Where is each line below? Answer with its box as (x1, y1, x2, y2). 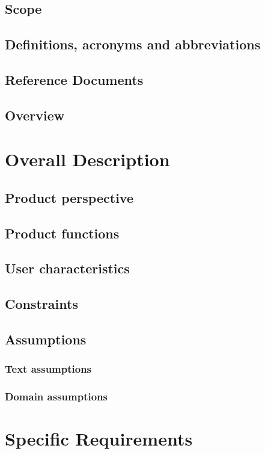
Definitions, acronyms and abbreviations (5, 35, 261, 54)
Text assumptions (5, 361, 92, 376)
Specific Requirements (5, 426, 193, 451)
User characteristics (5, 259, 130, 278)
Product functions (5, 223, 120, 242)
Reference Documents (5, 70, 144, 89)
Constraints (5, 294, 78, 313)
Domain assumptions (5, 389, 108, 404)
